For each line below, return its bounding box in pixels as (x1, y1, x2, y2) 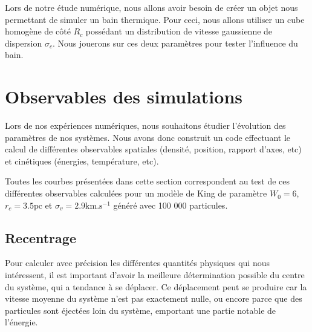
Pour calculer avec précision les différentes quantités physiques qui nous (5, 256, 270, 269)
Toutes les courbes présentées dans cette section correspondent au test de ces (5, 175, 290, 187)
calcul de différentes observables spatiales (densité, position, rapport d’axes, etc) (5, 143, 302, 155)
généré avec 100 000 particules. (113, 198, 228, 211)
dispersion (5, 36, 42, 49)
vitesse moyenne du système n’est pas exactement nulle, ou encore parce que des (5, 292, 302, 305)
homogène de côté (5, 25, 71, 37)
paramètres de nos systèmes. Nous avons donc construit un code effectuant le (5, 131, 290, 143)
